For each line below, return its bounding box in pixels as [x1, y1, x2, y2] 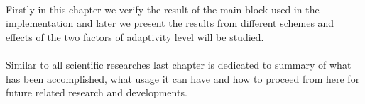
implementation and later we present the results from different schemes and [6, 16, 334, 30]
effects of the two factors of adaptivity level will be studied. [6, 29, 264, 44]
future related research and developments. [6, 85, 187, 100]
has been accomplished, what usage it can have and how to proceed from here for [6, 71, 360, 86]
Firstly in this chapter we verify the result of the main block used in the [6, 1, 320, 16]
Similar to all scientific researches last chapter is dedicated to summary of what [6, 57, 352, 71]
